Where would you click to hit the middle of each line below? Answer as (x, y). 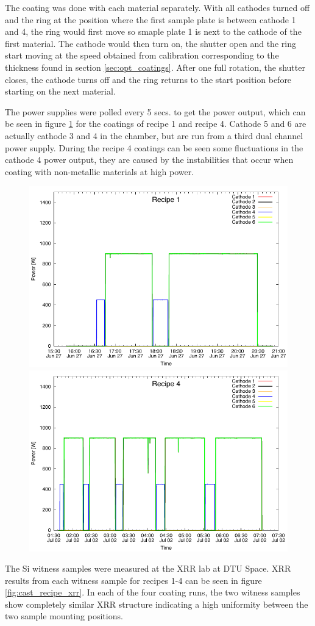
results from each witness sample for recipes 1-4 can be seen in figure (133, 580)
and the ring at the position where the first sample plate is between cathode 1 (150, 19)
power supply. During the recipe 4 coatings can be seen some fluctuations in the (154, 147)
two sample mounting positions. (64, 616)
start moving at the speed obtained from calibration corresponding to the (142, 55)
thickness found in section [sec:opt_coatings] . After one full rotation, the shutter (155, 67)
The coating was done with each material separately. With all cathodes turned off (157, 7)
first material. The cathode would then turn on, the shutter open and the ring (150, 43)
